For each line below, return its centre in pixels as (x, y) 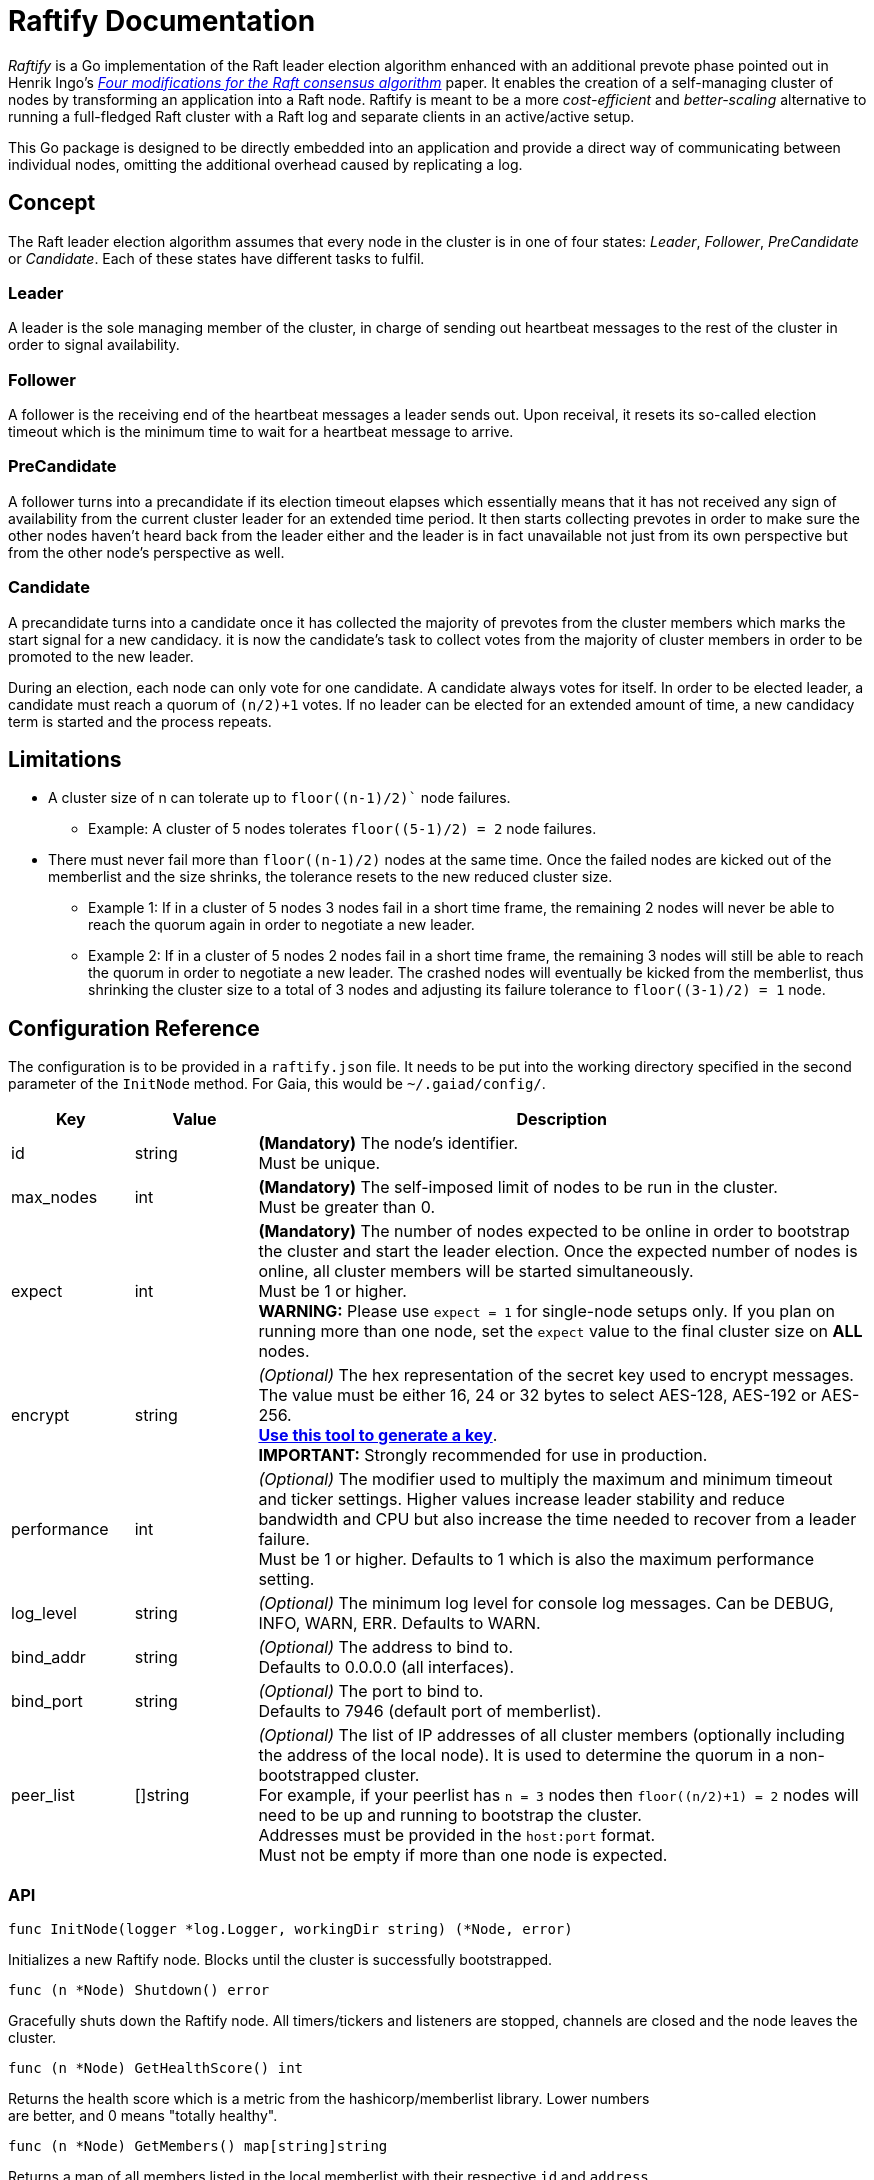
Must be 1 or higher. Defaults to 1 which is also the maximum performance (536, 1559)
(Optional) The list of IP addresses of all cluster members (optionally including (551, 1735)
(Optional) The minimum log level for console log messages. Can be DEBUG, (546, 1603)
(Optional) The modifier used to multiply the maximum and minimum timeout (545, 1479)
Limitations (65, 760)
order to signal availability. (94, 345)
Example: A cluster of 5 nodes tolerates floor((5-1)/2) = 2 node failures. (342, 829)
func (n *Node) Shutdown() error (139, 1990)
